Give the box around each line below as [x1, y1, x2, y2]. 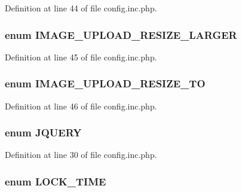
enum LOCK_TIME [5, 173, 106, 188]
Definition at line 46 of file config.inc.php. [5, 99, 157, 112]
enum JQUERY [5, 125, 82, 140]
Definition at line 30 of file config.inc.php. [5, 148, 157, 161]
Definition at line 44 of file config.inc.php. [5, 2, 157, 14]
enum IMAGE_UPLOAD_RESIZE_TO [5, 76, 206, 91]
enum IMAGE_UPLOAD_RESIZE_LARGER [5, 27, 237, 42]
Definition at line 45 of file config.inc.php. [5, 50, 157, 63]
